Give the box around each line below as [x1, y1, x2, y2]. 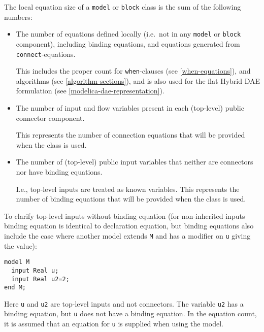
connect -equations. [16, 48, 76, 59]
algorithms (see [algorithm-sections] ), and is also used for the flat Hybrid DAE [16, 75, 260, 86]
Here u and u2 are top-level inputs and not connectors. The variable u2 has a [4, 298, 244, 309]
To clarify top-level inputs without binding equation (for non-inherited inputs [4, 210, 245, 221]
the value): [4, 240, 37, 251]
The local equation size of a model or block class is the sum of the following [4, 2, 241, 12]
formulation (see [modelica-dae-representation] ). [16, 85, 164, 96]
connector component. [16, 112, 85, 123]
